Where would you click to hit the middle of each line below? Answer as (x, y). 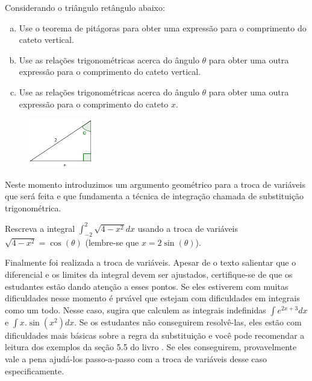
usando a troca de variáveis (188, 228)
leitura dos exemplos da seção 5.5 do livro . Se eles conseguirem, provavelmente (151, 347)
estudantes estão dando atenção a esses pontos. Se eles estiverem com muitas (147, 286)
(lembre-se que (112, 242)
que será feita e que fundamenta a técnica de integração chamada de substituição (154, 196)
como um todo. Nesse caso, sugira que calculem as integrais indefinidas (136, 309)
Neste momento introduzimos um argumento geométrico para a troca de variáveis (155, 184)
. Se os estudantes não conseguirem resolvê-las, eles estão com (188, 322)
